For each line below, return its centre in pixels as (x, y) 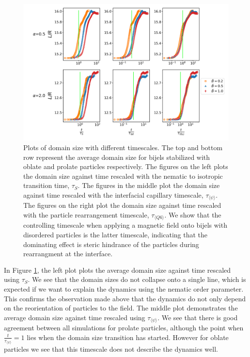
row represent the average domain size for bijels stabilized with (117, 157)
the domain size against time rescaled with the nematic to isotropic (123, 176)
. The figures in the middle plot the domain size (149, 185)
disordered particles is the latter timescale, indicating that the (116, 235)
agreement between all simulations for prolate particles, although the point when (124, 328)
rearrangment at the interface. (68, 254)
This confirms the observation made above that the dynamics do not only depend (125, 298)
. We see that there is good (198, 317)
